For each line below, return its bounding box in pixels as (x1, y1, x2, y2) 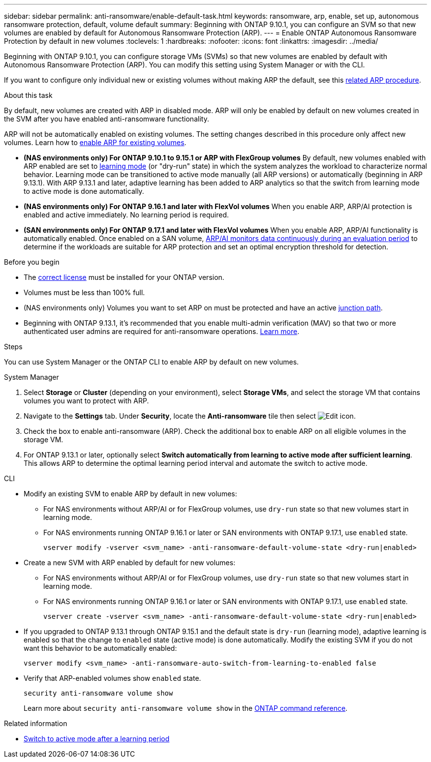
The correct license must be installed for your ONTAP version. (24, 273, 224, 281)
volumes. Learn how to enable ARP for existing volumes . (4, 138, 186, 147)
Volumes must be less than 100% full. (24, 288, 145, 297)
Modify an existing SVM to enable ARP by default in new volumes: (24, 489, 237, 498)
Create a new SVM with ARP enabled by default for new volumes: (24, 558, 236, 567)
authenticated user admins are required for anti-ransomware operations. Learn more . (24, 327, 300, 335)
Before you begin (4, 258, 60, 266)
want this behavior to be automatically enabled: (24, 644, 177, 652)
